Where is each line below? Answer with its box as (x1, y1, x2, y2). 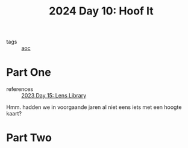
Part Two (6, 131, 52, 145)
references (6, 85, 34, 93)
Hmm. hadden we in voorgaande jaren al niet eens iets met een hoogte (6, 103, 182, 111)
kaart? (6, 110, 22, 117)
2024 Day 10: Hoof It (49, 4, 154, 18)
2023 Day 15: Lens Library (21, 92, 87, 99)
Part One (6, 66, 51, 79)
